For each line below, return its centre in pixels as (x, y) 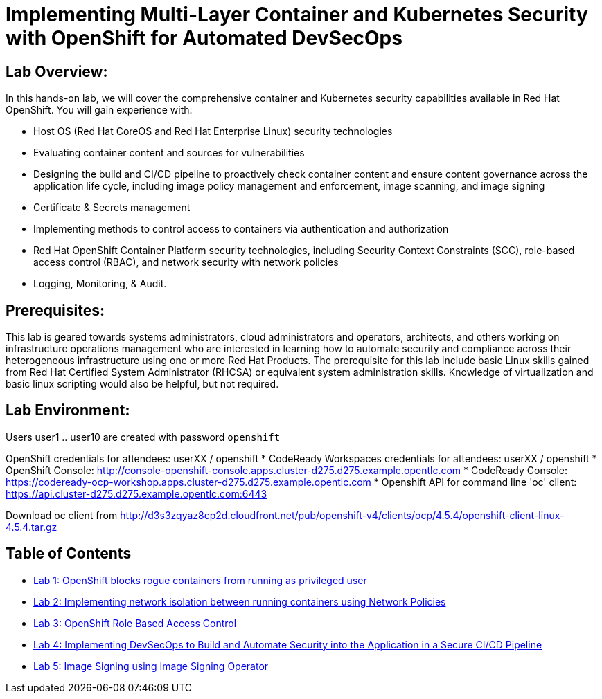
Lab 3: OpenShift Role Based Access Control (135, 623)
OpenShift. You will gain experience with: (99, 110)
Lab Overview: (57, 71)
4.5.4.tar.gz (32, 527)
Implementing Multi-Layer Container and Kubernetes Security (297, 15)
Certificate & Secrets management (112, 208)
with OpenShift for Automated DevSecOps (204, 38)
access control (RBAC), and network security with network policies (186, 262)
